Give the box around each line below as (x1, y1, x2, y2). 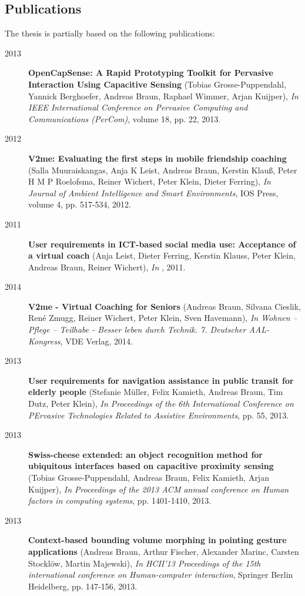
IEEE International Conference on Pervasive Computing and (28, 101, 248, 113)
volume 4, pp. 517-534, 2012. (28, 198, 131, 210)
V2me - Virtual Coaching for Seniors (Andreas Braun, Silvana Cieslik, (28, 300, 301, 312)
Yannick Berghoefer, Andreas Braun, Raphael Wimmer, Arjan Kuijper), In (28, 89, 299, 102)
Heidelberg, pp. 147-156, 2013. (28, 580, 138, 592)
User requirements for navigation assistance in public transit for (28, 374, 294, 386)
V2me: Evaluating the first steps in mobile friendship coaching (28, 152, 287, 164)
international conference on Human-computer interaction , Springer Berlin (28, 568, 293, 581)
